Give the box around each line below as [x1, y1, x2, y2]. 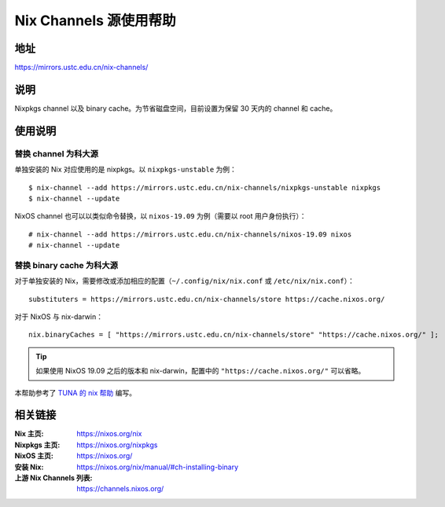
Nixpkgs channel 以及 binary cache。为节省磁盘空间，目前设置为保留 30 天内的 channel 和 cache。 [14, 103, 337, 113]
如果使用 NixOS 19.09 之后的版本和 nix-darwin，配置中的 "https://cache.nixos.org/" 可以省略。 [35, 366, 366, 376]
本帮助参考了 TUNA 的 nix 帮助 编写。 [14, 388, 137, 397]
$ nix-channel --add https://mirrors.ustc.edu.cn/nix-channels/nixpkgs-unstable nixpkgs [28, 183, 381, 192]
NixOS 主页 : [14, 451, 54, 461]
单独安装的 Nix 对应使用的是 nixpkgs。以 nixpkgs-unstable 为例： [14, 165, 237, 175]
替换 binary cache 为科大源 [14, 259, 118, 270]
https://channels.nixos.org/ [76, 484, 164, 494]
